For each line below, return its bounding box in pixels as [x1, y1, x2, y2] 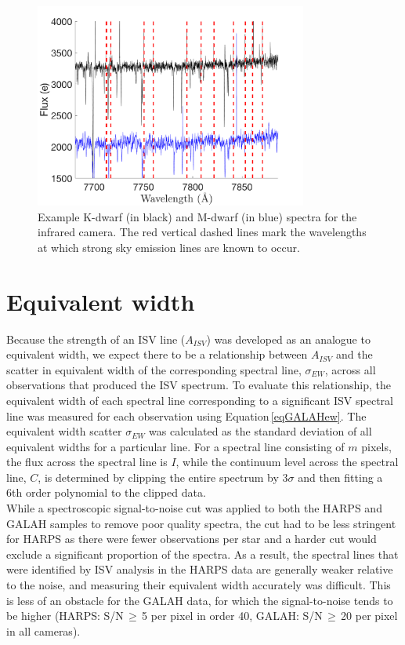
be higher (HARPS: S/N [6, 607, 124, 624]
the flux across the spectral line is [6, 454, 168, 470]
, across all [324, 361, 376, 377]
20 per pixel [341, 607, 398, 624]
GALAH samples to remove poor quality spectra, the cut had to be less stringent [6, 515, 396, 531]
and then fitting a [298, 468, 383, 485]
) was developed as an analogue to [206, 330, 371, 347]
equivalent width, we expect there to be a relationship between [6, 346, 308, 363]
